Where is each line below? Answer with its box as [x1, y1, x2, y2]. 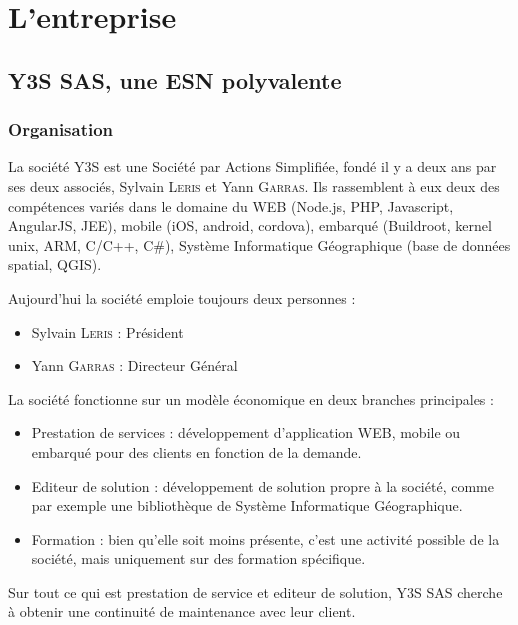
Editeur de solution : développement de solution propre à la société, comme [31, 475, 494, 496]
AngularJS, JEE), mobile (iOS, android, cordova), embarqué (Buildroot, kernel [8, 215, 492, 236]
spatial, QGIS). [8, 254, 102, 275]
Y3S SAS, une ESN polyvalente [8, 64, 342, 95]
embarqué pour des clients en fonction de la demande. [31, 441, 362, 462]
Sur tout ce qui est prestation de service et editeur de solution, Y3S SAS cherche [8, 581, 503, 602]
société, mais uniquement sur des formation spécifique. [31, 548, 366, 569]
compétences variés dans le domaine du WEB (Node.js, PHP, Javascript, [8, 195, 454, 216]
